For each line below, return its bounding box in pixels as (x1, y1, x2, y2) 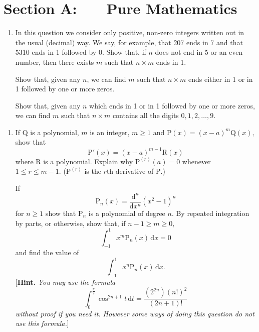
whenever (182, 156, 211, 166)
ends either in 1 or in (188, 73, 253, 84)
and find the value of (15, 247, 79, 258)
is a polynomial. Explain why (43, 156, 133, 166)
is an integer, (90, 127, 130, 137)
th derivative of (106, 166, 154, 176)
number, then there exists (15, 56, 94, 67)
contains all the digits (112, 110, 179, 121)
